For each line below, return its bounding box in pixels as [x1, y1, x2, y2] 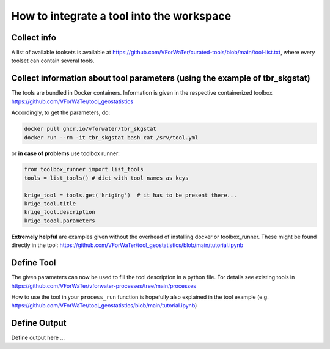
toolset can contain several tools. [11, 57, 95, 64]
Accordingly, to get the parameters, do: [11, 109, 110, 116]
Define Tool [11, 257, 56, 268]
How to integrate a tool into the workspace [11, 9, 232, 23]
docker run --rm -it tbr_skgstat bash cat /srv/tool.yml [24, 134, 199, 141]
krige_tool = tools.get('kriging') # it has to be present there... [24, 191, 237, 199]
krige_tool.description [24, 208, 96, 216]
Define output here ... [11, 334, 65, 342]
